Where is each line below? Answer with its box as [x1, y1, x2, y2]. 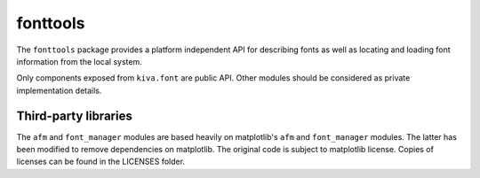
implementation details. [16, 85, 102, 96]
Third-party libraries [16, 108, 132, 123]
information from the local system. [16, 56, 142, 66]
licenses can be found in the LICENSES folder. [16, 156, 186, 167]
